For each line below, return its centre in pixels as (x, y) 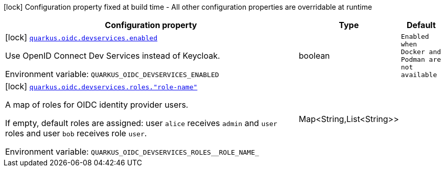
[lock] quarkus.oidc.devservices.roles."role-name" (101, 86)
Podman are (421, 59)
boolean (314, 56)
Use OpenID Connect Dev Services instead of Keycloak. (113, 56)
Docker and (421, 52)
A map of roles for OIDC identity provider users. (97, 105)
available (419, 75)
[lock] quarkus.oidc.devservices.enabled (81, 37)
